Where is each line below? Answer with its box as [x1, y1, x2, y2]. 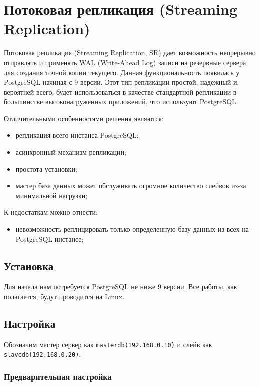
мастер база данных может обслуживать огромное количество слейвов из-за [15, 180, 246, 191]
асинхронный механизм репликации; [15, 147, 126, 157]
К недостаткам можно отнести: [4, 207, 98, 217]
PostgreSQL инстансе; [15, 233, 84, 244]
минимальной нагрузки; [15, 190, 88, 200]
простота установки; [15, 163, 77, 174]
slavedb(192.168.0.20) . [4, 349, 81, 359]
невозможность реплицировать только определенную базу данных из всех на [15, 224, 249, 234]
